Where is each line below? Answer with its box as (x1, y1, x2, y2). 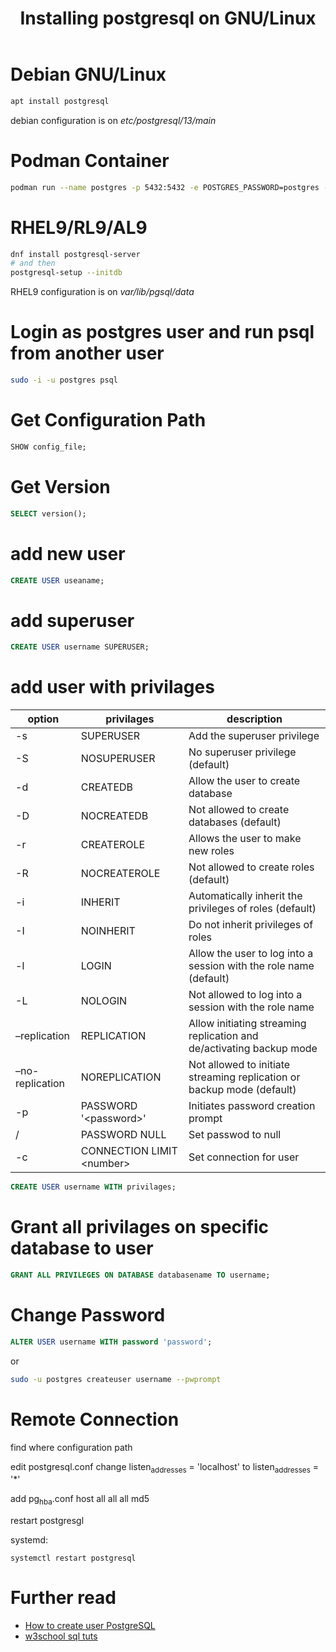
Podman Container (10, 150, 170, 172)
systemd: (10, 1534, 49, 1546)
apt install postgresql (10, 96, 110, 106)
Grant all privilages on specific (10, 1216, 270, 1239)
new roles (188, 844, 235, 858)
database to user (10, 1237, 154, 1260)
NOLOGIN (80, 994, 128, 1008)
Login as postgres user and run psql (10, 321, 315, 344)
